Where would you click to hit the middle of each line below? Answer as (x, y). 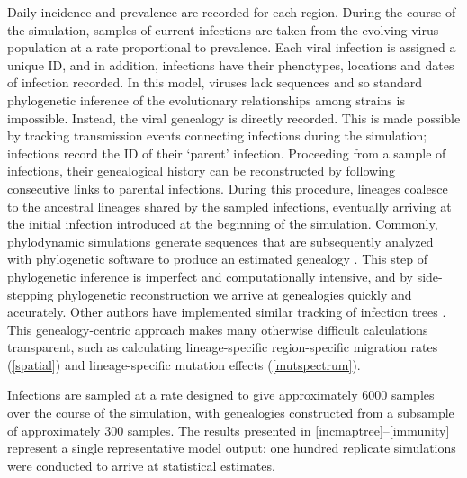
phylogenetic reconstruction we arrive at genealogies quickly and (235, 294)
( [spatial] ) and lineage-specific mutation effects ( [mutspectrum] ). (184, 364)
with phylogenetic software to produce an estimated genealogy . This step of (218, 259)
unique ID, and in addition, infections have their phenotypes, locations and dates (231, 64)
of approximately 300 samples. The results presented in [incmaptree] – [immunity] (229, 430)
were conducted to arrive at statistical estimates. (141, 465)
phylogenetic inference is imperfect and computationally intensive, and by (210, 276)
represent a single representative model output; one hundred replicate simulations (232, 448)
